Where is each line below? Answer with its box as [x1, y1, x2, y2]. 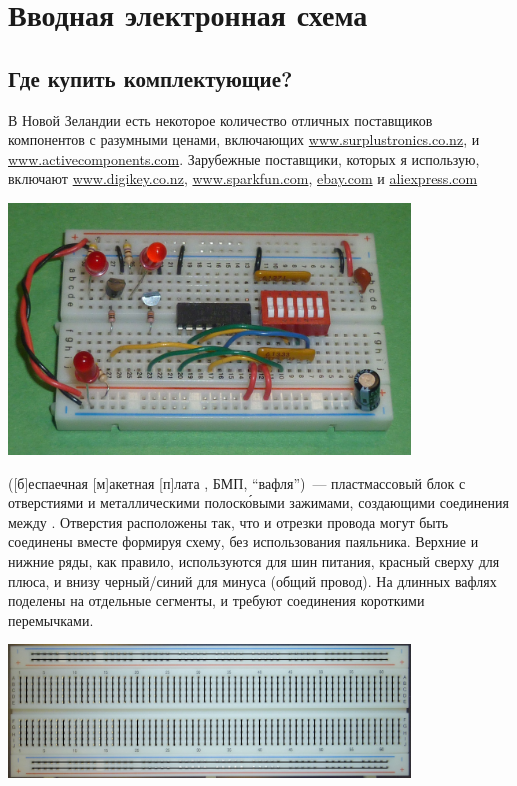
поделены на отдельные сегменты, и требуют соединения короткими [8, 590, 425, 611]
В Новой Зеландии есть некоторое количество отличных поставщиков [8, 109, 433, 130]
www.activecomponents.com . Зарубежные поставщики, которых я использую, [8, 148, 480, 169]
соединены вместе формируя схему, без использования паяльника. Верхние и [8, 531, 479, 552]
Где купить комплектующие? [8, 62, 293, 93]
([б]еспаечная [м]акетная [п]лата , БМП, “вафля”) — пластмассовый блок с [8, 472, 466, 493]
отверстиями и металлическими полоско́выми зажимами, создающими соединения [8, 492, 509, 513]
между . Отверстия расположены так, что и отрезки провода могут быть [8, 511, 449, 532]
